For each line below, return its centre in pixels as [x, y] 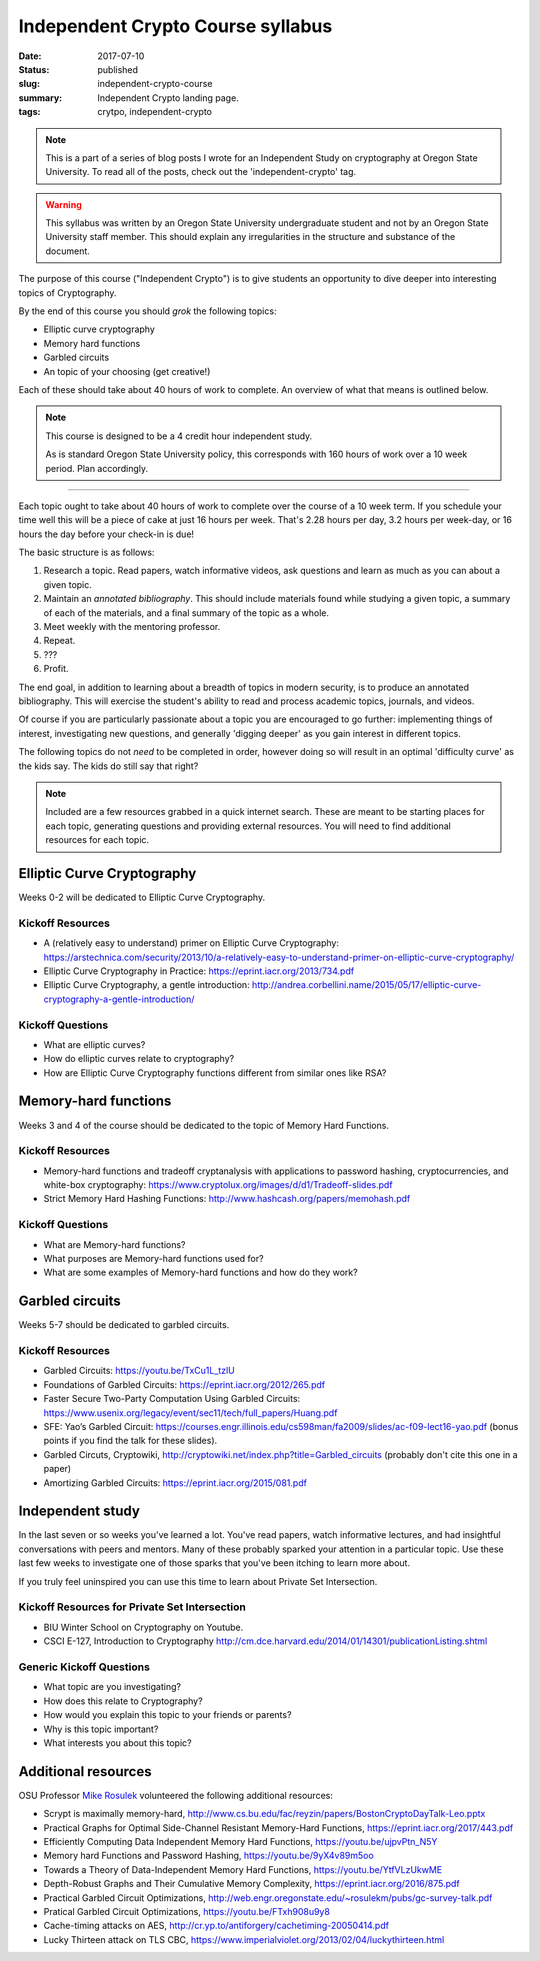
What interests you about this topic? [117, 1742]
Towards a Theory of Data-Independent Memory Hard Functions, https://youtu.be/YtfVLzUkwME [243, 1869]
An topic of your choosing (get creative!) [127, 371]
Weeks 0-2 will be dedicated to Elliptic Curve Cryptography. [141, 897]
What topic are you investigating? [112, 1687]
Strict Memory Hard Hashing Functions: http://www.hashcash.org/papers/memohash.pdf [227, 1199]
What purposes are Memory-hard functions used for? [153, 1259]
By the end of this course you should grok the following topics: [147, 311]
